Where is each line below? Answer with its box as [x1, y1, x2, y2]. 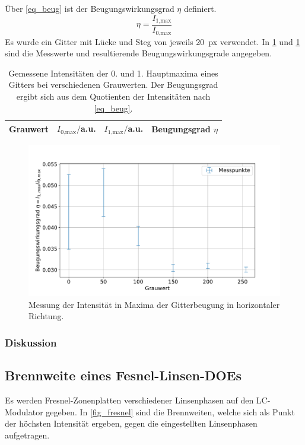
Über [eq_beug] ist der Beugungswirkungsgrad [5, 2, 174, 14]
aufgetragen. [5, 428, 50, 441]
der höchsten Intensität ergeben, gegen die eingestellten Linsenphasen [5, 417, 258, 430]
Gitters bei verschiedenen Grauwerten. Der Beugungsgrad [8, 78, 218, 91]
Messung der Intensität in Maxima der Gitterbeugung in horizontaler [28, 298, 280, 310]
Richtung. [28, 310, 64, 322]
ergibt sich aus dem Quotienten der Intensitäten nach [16, 90, 211, 102]
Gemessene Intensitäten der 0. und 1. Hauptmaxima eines [8, 66, 218, 79]
